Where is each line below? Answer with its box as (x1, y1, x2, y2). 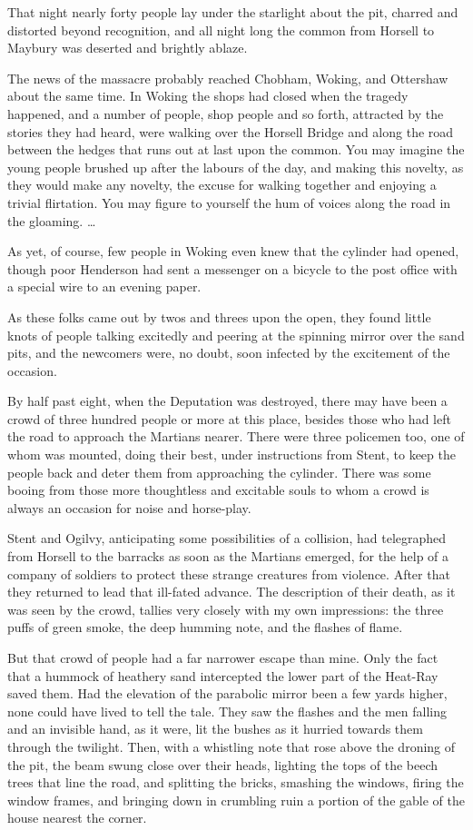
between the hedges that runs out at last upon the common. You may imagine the (7, 140, 465, 159)
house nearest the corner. (7, 808, 147, 827)
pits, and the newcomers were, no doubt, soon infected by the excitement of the (7, 343, 450, 362)
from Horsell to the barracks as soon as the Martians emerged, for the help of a (7, 547, 449, 566)
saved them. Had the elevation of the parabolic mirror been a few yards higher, (7, 684, 448, 703)
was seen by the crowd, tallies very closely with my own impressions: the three (7, 599, 444, 618)
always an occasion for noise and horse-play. (7, 498, 251, 517)
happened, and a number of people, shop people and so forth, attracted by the (7, 104, 444, 123)
